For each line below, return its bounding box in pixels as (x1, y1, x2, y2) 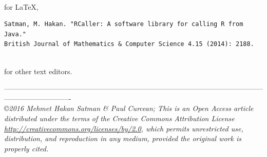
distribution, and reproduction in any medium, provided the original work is (4, 133, 241, 144)
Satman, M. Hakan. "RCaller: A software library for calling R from (4, 20, 243, 28)
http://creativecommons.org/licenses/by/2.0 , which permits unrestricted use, (4, 123, 243, 133)
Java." (4, 30, 26, 38)
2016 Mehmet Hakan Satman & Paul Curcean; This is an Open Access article (9, 103, 254, 114)
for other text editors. (4, 65, 72, 76)
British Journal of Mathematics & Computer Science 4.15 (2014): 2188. (4, 40, 254, 48)
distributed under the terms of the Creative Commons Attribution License (4, 113, 235, 123)
